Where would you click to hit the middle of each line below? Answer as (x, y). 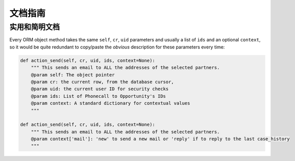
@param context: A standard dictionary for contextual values (110, 103)
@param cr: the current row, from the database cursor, (103, 82)
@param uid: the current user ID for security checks (100, 89)
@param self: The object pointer (73, 75)
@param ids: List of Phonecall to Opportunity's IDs (98, 96)
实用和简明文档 (35, 27)
